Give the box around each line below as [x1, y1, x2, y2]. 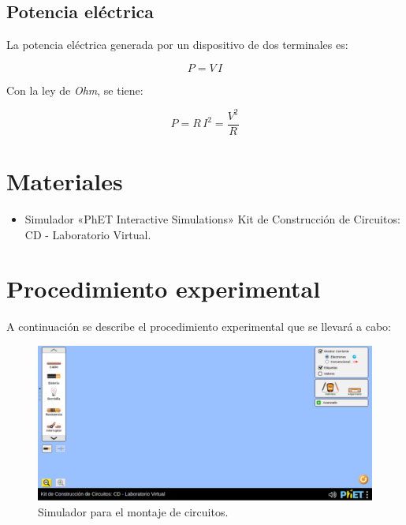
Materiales [6, 165, 123, 197]
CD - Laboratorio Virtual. [24, 226, 151, 242]
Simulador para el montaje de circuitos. [38, 503, 229, 519]
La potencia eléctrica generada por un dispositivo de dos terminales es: [6, 36, 348, 53]
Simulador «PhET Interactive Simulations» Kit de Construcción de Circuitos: [24, 211, 400, 227]
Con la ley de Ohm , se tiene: [6, 81, 143, 98]
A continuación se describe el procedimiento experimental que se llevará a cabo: [6, 318, 392, 335]
